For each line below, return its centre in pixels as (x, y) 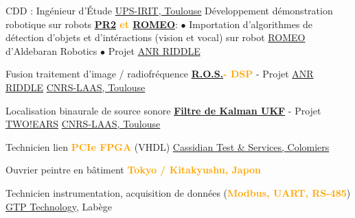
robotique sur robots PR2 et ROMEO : (92, 24)
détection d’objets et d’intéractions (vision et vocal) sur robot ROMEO (156, 37)
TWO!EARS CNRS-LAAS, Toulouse (83, 124)
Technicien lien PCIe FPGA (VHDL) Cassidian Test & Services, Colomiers (168, 146)
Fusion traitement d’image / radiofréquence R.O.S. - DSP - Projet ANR (160, 74)
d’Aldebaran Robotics (51, 50)
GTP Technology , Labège (59, 206)
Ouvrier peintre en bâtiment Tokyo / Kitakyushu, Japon (134, 170)
